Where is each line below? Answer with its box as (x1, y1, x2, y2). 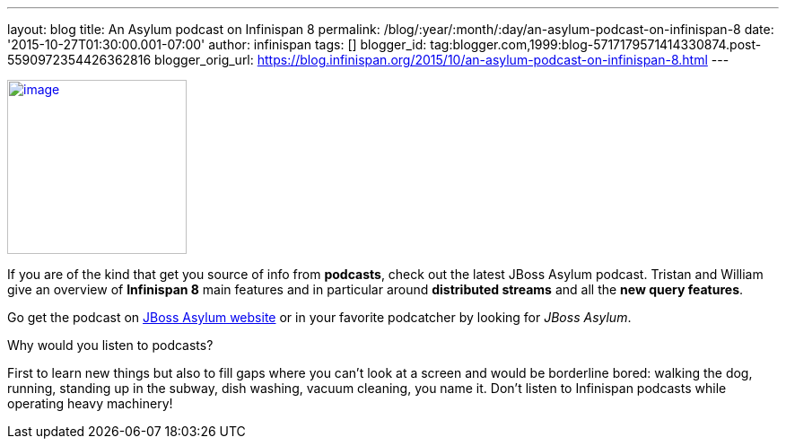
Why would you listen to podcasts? (7, 337, 214, 353)
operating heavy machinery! (7, 396, 173, 411)
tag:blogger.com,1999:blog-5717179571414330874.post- (430, 37, 762, 52)
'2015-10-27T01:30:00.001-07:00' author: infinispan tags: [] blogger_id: (7, 37, 427, 52)
